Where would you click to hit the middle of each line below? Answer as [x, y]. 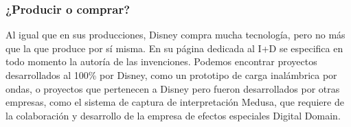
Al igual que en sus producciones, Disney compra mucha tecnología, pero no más [175, 35]
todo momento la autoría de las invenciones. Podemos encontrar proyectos [161, 61]
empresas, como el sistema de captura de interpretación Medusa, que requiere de [175, 102]
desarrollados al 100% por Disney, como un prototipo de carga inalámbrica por [171, 75]
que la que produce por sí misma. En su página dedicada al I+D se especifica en [174, 48]
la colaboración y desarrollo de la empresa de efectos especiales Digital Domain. [173, 115]
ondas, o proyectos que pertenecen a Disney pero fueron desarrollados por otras [173, 88]
